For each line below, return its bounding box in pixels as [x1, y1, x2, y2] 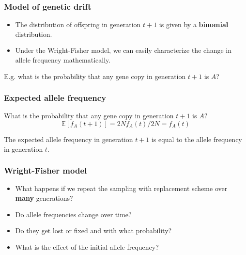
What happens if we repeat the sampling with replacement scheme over [15, 183, 228, 193]
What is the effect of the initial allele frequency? [15, 241, 159, 252]
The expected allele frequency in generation [4, 134, 133, 144]
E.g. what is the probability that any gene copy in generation [4, 71, 186, 81]
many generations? [15, 193, 73, 203]
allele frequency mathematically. [15, 55, 111, 64]
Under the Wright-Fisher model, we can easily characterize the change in [15, 45, 231, 55]
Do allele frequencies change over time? [15, 209, 132, 219]
